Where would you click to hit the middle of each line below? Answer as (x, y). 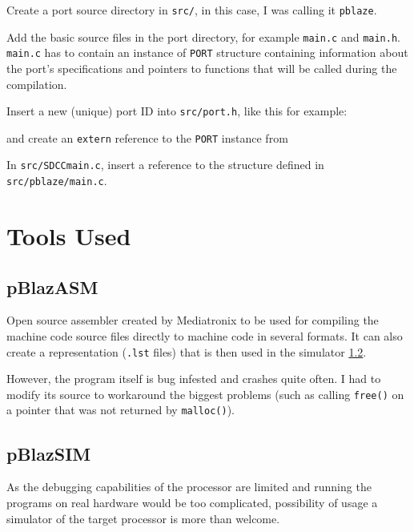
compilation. (37, 84)
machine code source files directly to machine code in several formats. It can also (205, 335)
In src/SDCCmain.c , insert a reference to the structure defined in (165, 165)
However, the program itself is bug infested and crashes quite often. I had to (194, 379)
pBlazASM (52, 286)
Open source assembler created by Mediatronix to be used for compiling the (193, 320)
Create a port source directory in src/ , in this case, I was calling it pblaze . (192, 10)
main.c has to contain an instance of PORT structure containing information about (207, 52)
